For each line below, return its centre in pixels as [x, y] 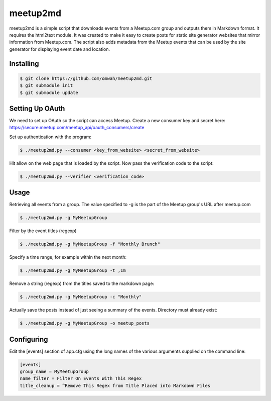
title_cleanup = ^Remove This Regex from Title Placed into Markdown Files [115, 385]
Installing [24, 64]
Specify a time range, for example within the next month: [68, 257]
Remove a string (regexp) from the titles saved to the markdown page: [82, 283]
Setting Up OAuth [37, 108]
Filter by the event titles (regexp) [43, 231]
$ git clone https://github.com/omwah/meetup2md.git [86, 78]
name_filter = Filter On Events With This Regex [81, 379]
